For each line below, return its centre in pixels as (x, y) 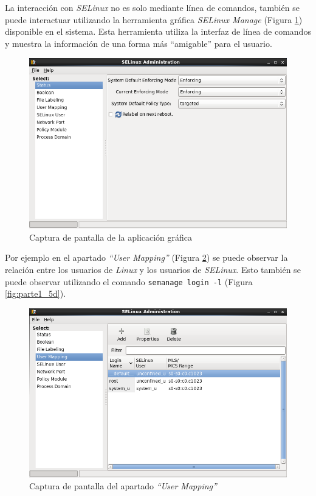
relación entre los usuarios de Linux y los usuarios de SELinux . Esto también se (153, 269)
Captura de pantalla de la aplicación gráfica (111, 237)
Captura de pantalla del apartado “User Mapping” (123, 486)
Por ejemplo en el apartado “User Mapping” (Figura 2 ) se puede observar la (146, 257)
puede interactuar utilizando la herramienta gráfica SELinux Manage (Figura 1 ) (154, 19)
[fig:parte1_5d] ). (36, 293)
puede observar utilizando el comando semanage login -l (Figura (129, 281)
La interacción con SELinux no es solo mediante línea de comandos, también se (152, 7)
